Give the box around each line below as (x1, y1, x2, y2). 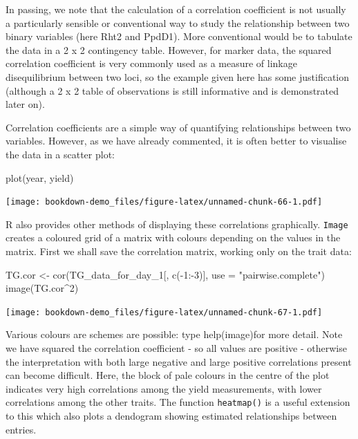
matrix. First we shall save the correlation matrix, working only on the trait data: (6, 244, 352, 259)
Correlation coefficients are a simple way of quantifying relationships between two (6, 120, 351, 134)
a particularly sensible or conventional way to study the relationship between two (6, 15, 350, 30)
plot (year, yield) (6, 170, 74, 185)
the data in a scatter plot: (6, 147, 115, 161)
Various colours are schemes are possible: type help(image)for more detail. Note (6, 327, 343, 342)
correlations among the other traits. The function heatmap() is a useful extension (6, 395, 350, 409)
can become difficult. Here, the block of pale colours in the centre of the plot (6, 368, 330, 382)
